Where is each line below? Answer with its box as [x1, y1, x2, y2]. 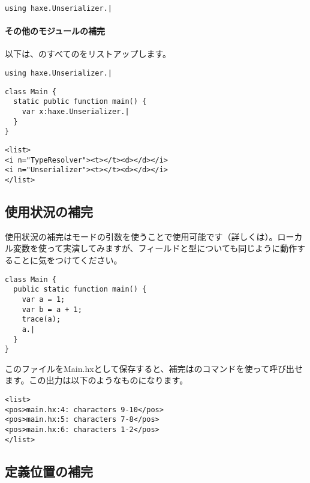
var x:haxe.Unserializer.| [22, 107, 130, 116]
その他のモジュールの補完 [5, 25, 106, 37]
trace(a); [22, 315, 61, 324]
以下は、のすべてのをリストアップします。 [5, 47, 171, 60]
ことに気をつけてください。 [13, 254, 122, 266]
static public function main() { [13, 97, 147, 106]
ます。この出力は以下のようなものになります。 [5, 374, 188, 386]
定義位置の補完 [5, 461, 93, 480]
